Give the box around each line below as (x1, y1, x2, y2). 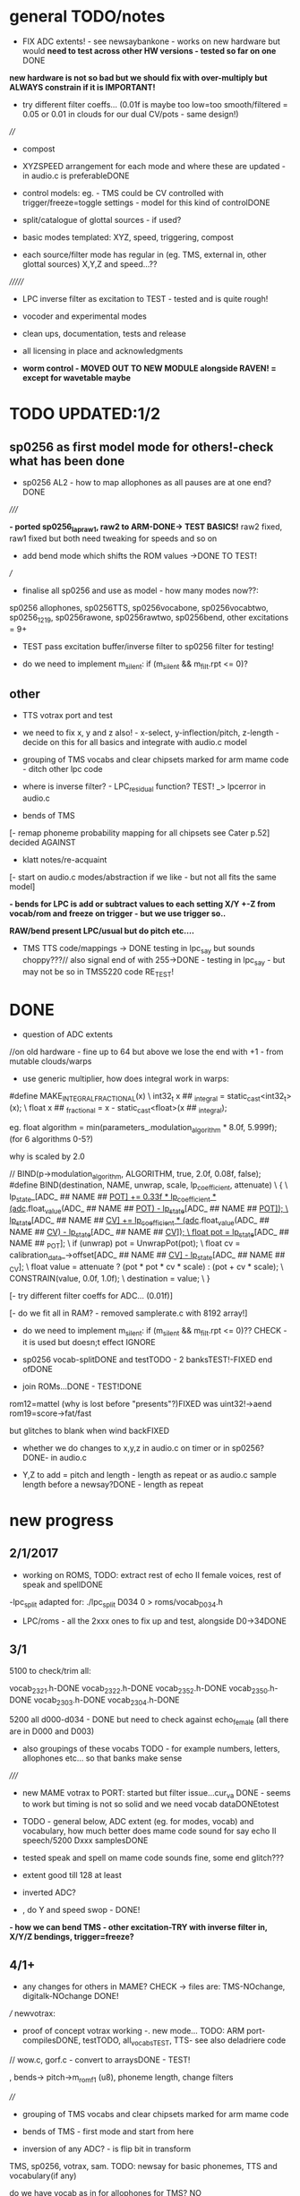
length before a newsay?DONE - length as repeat (21, 1479, 204, 1489)
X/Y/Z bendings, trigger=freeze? (9, 1932, 134, 1943)
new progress (9, 1510, 115, 1531)
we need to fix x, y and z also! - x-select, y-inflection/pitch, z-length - (21, 727, 279, 738)
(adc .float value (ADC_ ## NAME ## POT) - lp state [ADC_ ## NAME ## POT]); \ (9, 1203, 288, 1215)
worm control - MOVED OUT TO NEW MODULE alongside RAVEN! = (21, 363, 277, 373)
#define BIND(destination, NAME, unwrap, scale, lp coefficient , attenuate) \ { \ (9, 1179, 288, 1193)
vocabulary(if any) (9, 2170, 77, 2181)
